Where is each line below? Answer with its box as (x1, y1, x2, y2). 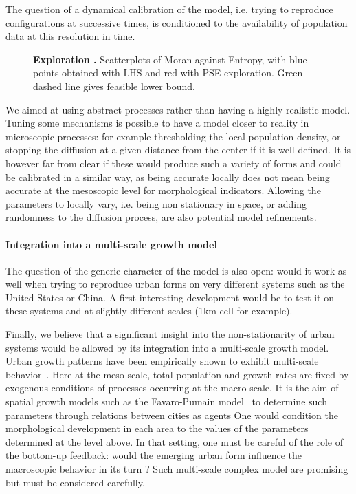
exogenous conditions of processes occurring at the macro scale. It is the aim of (5, 380, 339, 395)
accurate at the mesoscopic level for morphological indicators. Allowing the (5, 183, 321, 197)
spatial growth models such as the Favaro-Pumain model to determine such (5, 394, 327, 409)
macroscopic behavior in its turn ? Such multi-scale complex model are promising (5, 462, 348, 476)
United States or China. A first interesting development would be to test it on (5, 290, 334, 304)
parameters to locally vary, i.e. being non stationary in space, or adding (5, 196, 307, 211)
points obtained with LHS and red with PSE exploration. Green (33, 65, 303, 80)
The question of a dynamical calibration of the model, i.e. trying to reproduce (5, 2, 333, 16)
